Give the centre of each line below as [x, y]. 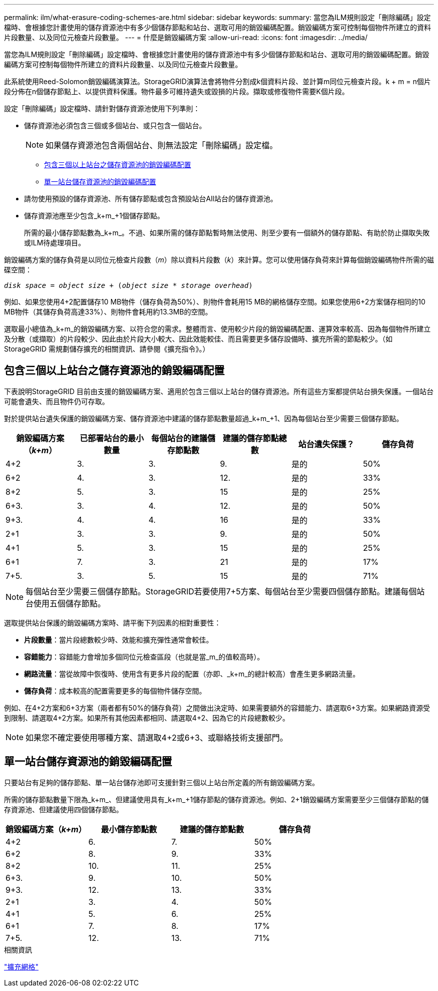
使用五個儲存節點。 [70, 603]
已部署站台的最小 [112, 438]
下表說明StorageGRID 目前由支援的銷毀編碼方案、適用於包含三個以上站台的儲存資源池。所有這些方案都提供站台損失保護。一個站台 [219, 391]
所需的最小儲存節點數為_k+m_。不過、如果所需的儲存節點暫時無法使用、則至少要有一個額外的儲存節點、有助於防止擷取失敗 [227, 233]
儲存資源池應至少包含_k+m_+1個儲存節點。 [94, 216]
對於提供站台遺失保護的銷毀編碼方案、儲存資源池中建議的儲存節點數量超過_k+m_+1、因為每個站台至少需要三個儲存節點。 [204, 418]
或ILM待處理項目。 [55, 243]
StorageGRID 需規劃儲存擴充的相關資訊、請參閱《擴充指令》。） [107, 349]
